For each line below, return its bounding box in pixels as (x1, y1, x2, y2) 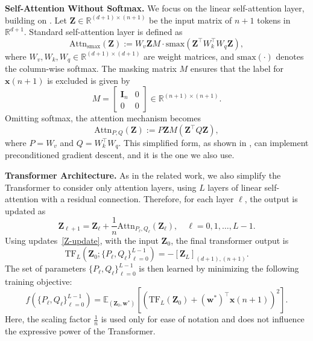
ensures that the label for (190, 62, 284, 75)
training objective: (5, 275, 72, 287)
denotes (276, 49, 304, 62)
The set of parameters (5, 262, 86, 275)
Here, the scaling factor (5, 313, 91, 325)
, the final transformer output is (171, 234, 289, 246)
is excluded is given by (47, 74, 130, 86)
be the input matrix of (149, 13, 232, 26)
